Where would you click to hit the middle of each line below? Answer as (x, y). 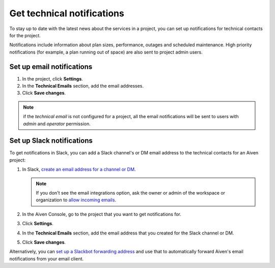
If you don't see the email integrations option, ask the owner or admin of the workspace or (131, 193)
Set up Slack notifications (51, 141)
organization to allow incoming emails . (76, 200)
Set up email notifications (51, 66)
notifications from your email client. (47, 259)
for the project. (25, 35)
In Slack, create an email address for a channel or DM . (79, 169)
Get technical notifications (67, 13)
